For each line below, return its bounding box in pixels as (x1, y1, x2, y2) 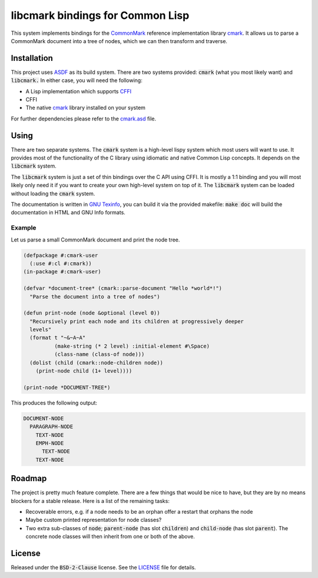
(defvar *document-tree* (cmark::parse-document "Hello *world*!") (23, 285, 223, 292)
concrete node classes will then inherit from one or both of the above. (25, 533, 196, 540)
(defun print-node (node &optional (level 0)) (23, 310, 160, 316)
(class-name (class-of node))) (54, 351, 145, 358)
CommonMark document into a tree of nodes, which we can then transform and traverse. (11, 37, 228, 44)
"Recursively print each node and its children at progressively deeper (29, 318, 244, 325)
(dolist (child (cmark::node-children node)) (29, 359, 163, 366)
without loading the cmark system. (11, 190, 95, 197)
